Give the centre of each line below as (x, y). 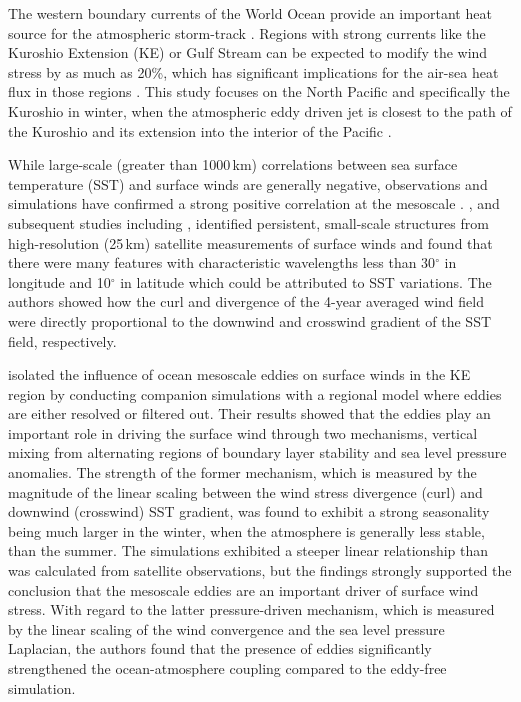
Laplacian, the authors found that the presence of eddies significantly (220, 648)
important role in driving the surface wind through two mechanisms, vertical (243, 432)
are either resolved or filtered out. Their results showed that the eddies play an (249, 413)
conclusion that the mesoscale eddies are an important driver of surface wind (243, 589)
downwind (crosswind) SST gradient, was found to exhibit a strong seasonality (249, 511)
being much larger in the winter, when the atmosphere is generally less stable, (246, 530)
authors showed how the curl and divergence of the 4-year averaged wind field (246, 301)
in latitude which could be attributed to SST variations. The (306, 281)
